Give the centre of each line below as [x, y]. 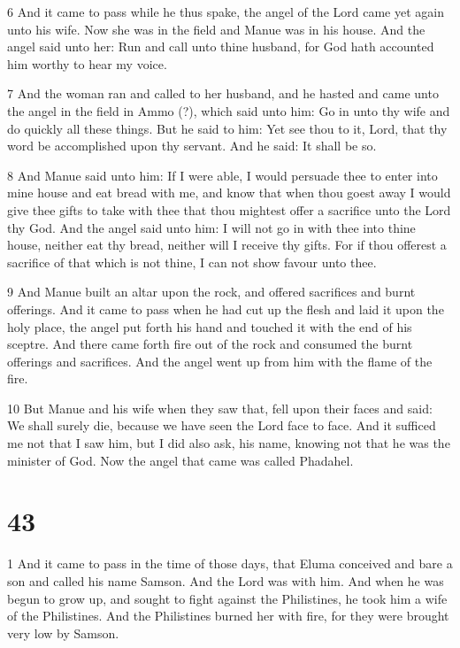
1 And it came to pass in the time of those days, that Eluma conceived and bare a [230, 563]
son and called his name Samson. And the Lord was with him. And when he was [226, 580]
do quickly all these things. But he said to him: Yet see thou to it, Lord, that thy [227, 128]
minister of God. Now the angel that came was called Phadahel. [180, 460]
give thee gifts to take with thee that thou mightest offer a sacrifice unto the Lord [229, 209]
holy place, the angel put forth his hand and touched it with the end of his [210, 326]
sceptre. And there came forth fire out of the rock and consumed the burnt [210, 344]
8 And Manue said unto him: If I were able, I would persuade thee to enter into [222, 175]
